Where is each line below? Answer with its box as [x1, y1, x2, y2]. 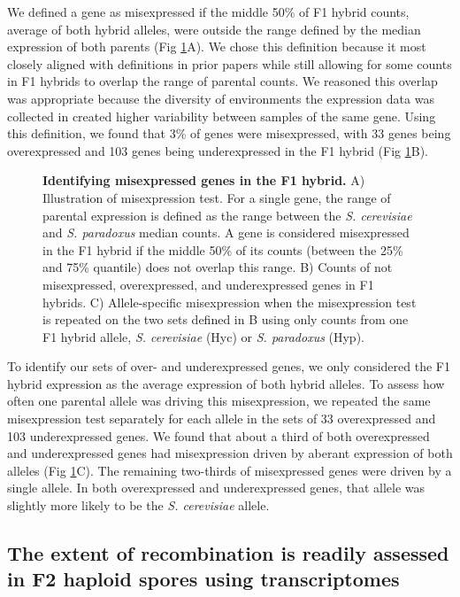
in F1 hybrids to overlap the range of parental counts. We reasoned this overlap [7, 72, 438, 90]
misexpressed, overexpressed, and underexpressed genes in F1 [42, 275, 374, 293]
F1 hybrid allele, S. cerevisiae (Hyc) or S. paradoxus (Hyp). [42, 327, 364, 345]
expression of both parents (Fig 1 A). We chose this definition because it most [7, 37, 426, 56]
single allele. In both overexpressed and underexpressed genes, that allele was [7, 478, 425, 497]
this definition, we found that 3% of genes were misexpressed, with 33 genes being [7, 124, 451, 143]
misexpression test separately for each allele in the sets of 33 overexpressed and [7, 409, 436, 428]
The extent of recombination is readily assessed [7, 539, 449, 567]
